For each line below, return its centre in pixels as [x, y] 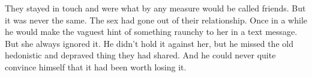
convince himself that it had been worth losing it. [96, 66]
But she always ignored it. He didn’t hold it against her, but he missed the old [149, 43]
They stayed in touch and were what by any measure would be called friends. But [155, 8]
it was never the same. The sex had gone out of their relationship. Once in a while [156, 20]
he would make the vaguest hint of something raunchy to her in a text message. [151, 32]
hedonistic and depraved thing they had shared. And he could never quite [140, 55]
